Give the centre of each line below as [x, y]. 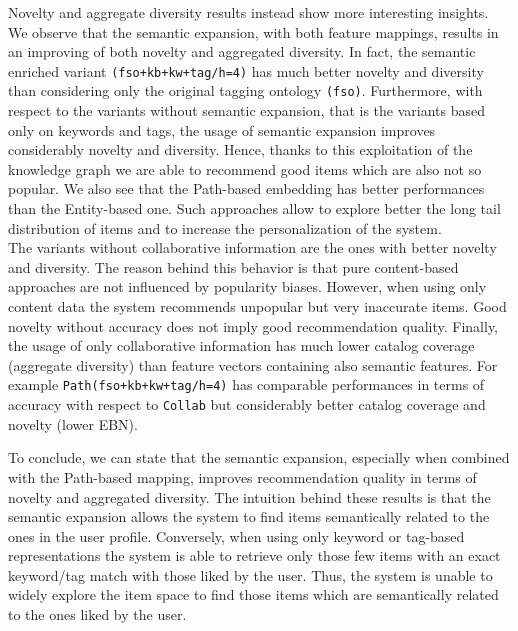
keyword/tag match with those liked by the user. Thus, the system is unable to [250, 574]
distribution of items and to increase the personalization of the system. [225, 227]
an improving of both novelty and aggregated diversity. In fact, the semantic [242, 51]
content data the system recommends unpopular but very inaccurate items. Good [257, 306]
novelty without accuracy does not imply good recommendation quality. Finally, [253, 325]
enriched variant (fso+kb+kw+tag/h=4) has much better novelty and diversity [246, 70]
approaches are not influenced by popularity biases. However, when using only [247, 286]
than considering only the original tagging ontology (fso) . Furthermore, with [245, 90]
